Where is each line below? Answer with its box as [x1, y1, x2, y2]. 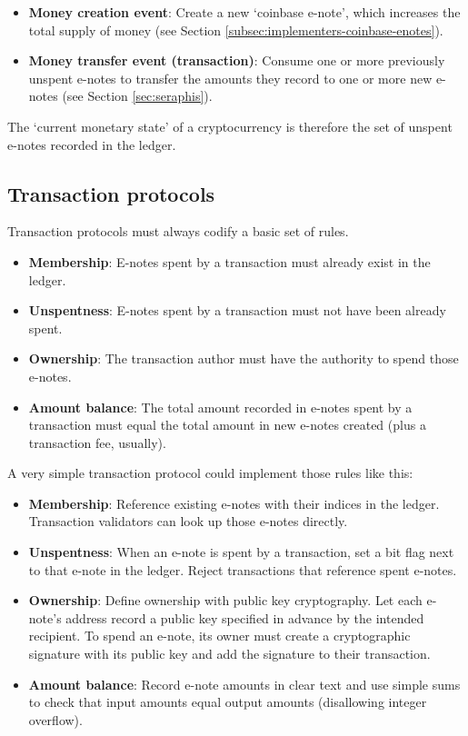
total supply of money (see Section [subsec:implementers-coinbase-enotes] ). [28, 20, 443, 39]
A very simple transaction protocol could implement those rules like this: [7, 463, 413, 482]
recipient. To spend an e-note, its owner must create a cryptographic [28, 626, 411, 645]
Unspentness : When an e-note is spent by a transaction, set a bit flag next [28, 542, 454, 562]
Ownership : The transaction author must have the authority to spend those [28, 349, 459, 368]
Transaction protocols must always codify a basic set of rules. [7, 222, 349, 241]
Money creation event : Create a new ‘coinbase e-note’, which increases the [28, 3, 461, 21]
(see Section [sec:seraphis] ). [62, 86, 213, 105]
